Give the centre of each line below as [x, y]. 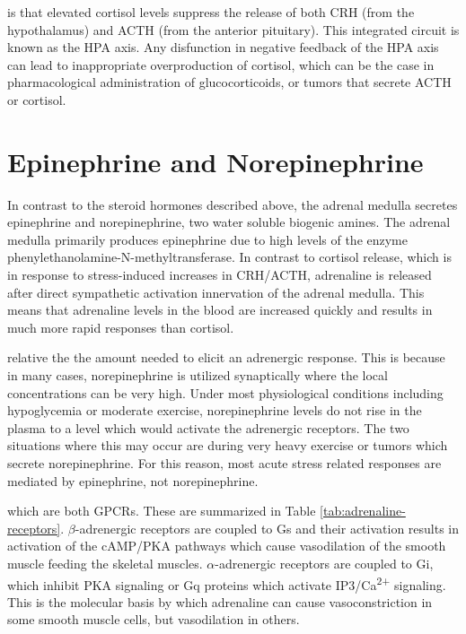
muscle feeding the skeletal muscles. [105, 563]
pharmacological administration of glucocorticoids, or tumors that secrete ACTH [229, 82]
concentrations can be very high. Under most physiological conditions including [225, 392]
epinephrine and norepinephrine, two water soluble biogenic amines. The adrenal [229, 222]
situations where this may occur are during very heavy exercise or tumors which [228, 445]
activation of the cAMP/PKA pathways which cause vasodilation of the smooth [227, 546]
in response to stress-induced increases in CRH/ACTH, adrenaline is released [220, 275]
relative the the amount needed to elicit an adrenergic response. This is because [226, 357]
